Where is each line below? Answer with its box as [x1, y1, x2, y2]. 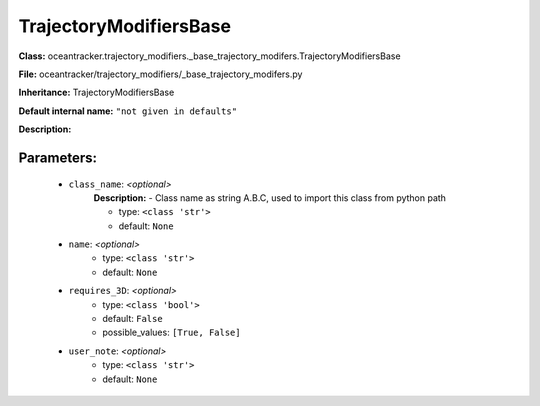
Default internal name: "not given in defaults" [18, 105, 238, 117]
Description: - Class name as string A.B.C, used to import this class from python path [93, 191, 447, 204]
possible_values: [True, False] [102, 326, 241, 339]
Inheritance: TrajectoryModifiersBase [18, 86, 175, 99]
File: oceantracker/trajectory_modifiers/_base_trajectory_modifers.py [18, 68, 303, 80]
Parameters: [18, 149, 97, 166]
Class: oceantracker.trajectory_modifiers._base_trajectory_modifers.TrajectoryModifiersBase [18, 50, 401, 62]
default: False [102, 313, 164, 325]
